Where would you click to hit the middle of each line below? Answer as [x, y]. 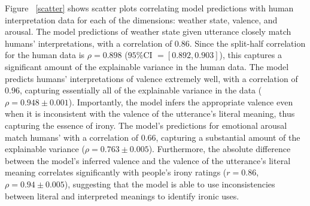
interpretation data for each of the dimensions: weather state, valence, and [141, 19]
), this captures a [250, 55]
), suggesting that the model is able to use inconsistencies [170, 184]
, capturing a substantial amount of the [228, 137]
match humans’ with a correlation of [72, 137]
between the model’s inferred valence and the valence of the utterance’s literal [148, 160]
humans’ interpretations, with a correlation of [89, 43]
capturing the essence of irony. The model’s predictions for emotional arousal [146, 125]
